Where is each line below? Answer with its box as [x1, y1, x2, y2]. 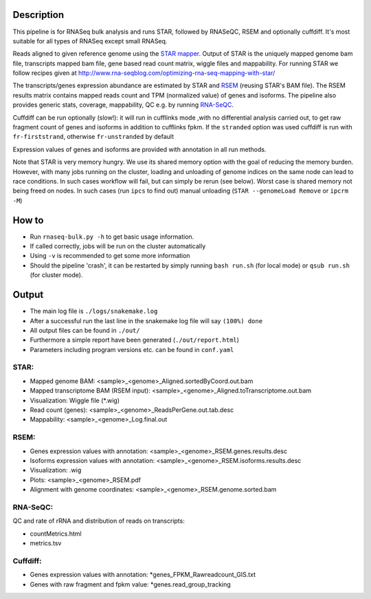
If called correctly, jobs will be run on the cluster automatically [30, 242, 206, 250]
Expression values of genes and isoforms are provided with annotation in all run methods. [12, 145, 267, 153]
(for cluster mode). [30, 271, 83, 279]
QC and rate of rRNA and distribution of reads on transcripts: [12, 516, 185, 525]
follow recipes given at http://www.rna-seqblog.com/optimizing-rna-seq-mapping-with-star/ [12, 69, 276, 77]
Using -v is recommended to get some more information [30, 252, 190, 260]
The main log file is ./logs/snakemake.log [30, 307, 158, 316]
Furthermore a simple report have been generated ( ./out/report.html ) [30, 336, 240, 344]
